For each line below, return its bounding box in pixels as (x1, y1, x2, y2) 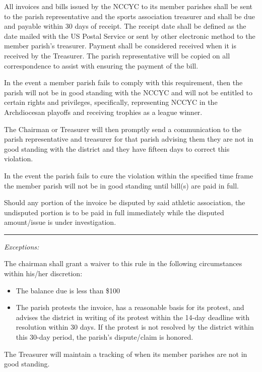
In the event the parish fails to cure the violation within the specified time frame (4, 170, 253, 180)
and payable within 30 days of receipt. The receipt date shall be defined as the (4, 21, 246, 31)
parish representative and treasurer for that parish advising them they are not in (4, 134, 253, 144)
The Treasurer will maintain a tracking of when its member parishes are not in (4, 348, 247, 359)
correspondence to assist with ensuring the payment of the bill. (4, 60, 199, 71)
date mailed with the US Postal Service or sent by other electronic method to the (4, 30, 255, 41)
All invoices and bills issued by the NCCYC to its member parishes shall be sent (4, 1, 253, 11)
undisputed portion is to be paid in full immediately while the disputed (4, 207, 224, 217)
